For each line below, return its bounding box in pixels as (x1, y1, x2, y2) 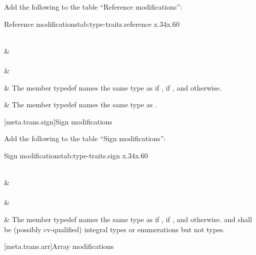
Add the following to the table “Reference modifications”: (4, 2, 182, 12)
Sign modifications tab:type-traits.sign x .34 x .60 (4, 150, 148, 160)
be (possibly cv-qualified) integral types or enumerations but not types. (4, 224, 225, 234)
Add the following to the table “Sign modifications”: (4, 133, 166, 144)
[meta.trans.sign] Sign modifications (4, 116, 112, 126)
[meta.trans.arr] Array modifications (4, 241, 114, 251)
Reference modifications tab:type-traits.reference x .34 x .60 (4, 18, 180, 29)
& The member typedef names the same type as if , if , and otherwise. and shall (4, 214, 252, 224)
